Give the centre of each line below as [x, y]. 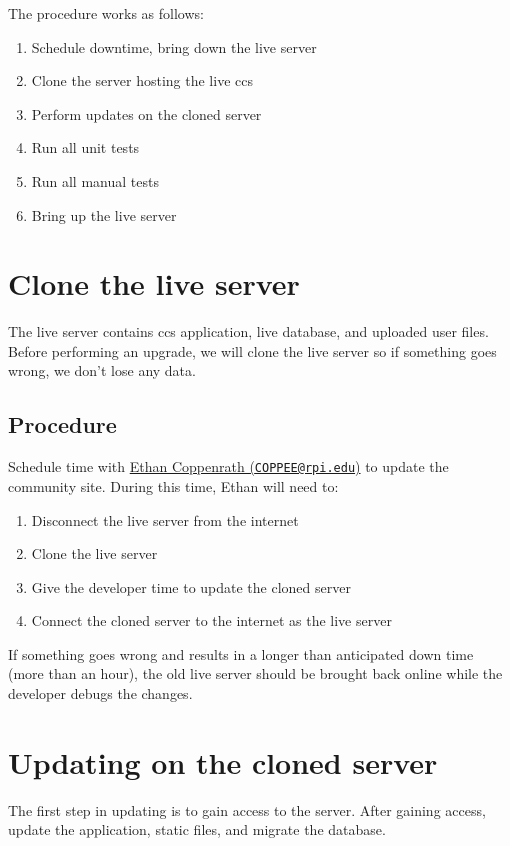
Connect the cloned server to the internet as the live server [211, 620]
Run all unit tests [85, 147]
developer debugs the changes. [100, 693]
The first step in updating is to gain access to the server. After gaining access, [247, 809]
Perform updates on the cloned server [146, 113]
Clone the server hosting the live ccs [142, 80]
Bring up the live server [104, 214]
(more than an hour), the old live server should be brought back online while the [255, 673]
